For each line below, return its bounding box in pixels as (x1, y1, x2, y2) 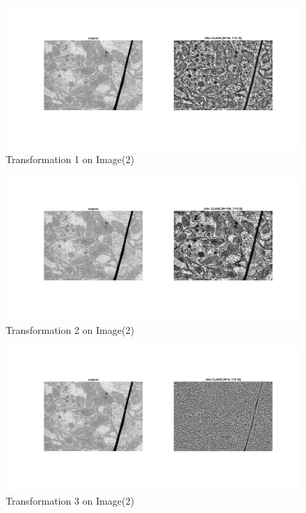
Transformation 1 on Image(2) (6, 152, 134, 167)
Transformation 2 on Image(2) (6, 323, 134, 337)
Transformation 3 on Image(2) (6, 493, 134, 507)
